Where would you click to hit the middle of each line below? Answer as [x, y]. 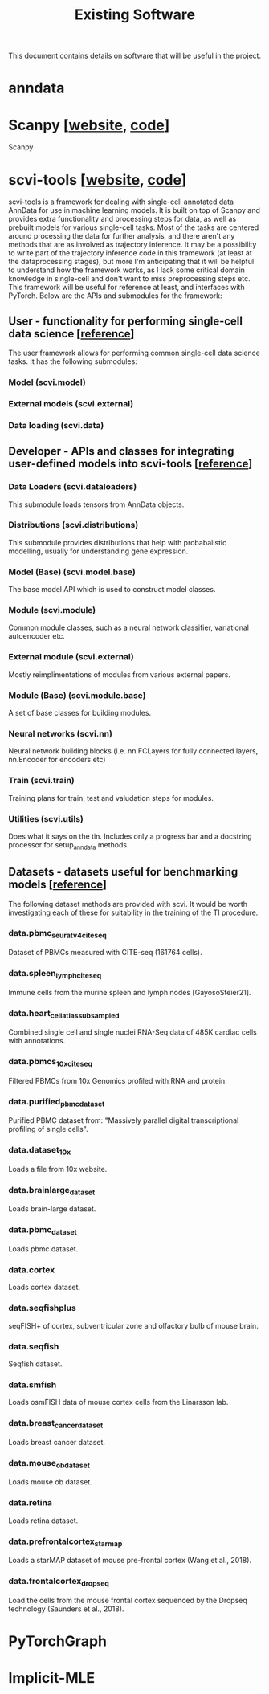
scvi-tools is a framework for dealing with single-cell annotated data [121, 202]
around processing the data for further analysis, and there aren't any [122, 236]
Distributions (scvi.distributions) [73, 525]
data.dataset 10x [40, 1151]
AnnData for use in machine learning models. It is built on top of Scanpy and [134, 210]
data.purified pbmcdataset [57, 1102]
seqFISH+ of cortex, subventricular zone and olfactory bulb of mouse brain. [133, 1325]
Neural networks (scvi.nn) [60, 733]
